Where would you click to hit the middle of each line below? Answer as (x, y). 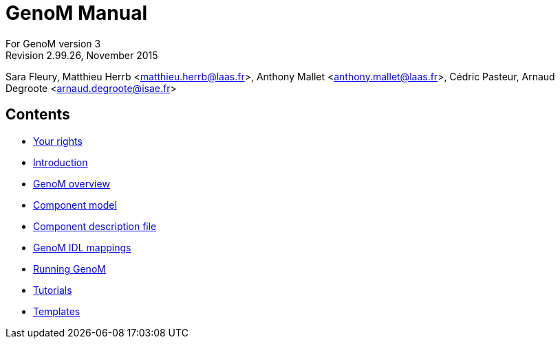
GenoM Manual (77, 13)
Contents (38, 115)
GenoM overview (72, 183)
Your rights (58, 141)
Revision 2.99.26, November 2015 (82, 55)
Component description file (95, 226)
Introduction (61, 162)
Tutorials (53, 290)
